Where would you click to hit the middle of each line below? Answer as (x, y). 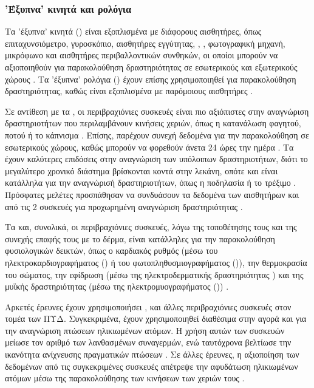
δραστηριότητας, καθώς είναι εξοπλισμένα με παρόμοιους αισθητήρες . (129, 91)
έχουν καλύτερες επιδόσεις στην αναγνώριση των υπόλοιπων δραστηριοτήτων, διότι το (156, 159)
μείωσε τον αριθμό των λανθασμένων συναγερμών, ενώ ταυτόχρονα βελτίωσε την (148, 342)
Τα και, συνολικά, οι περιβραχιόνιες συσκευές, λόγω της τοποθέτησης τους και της (151, 227)
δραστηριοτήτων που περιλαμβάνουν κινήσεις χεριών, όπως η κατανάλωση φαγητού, (153, 123)
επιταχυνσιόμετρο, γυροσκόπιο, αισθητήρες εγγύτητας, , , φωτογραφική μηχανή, (145, 43)
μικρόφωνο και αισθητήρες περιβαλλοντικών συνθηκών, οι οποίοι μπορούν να (142, 55)
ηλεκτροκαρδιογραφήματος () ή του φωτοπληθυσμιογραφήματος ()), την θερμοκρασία (156, 262)
